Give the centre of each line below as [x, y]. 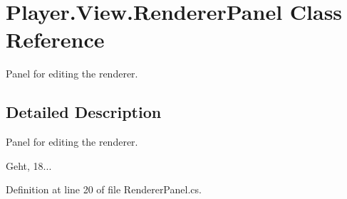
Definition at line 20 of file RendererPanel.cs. [104, 189]
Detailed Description [84, 112]
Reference [55, 39]
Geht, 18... [29, 165]
